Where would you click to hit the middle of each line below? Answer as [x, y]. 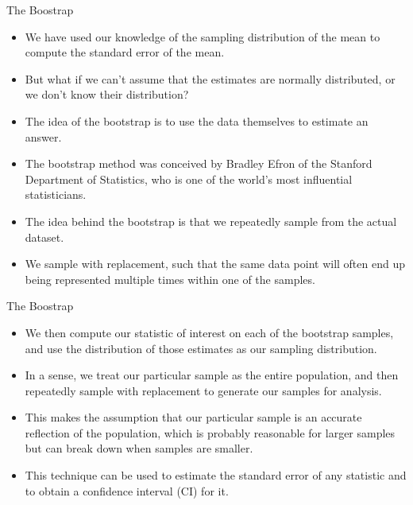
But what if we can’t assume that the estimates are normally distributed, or [210, 78]
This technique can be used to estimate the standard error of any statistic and [216, 475]
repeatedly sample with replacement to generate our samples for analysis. [203, 390]
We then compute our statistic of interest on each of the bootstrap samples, [209, 332]
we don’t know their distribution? [107, 94]
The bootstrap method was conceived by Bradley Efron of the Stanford [199, 163]
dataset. [44, 237]
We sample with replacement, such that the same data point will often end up [215, 264]
